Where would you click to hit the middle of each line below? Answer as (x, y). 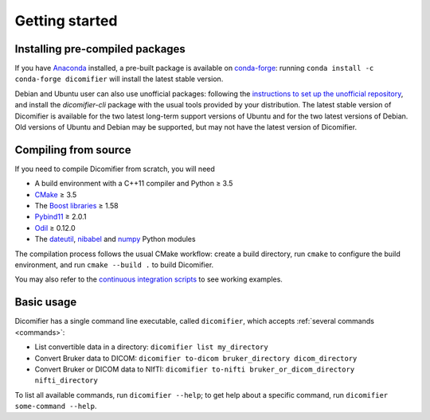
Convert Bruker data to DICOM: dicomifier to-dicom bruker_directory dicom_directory (196, 358)
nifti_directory (66, 381)
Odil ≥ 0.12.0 (55, 227)
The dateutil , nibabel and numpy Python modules (115, 239)
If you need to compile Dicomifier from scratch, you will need (115, 169)
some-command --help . (56, 406)
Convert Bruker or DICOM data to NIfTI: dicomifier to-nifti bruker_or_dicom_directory (195, 369)
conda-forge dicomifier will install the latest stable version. (119, 79)
